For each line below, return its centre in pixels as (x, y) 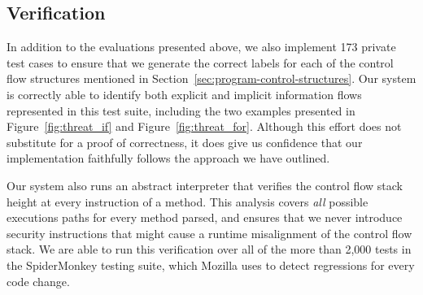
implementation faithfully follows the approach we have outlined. (168, 158)
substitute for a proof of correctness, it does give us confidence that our (185, 142)
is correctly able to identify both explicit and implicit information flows (184, 94)
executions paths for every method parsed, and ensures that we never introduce (205, 217)
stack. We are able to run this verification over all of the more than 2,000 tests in (209, 249)
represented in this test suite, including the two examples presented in (181, 110)
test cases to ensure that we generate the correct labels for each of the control (200, 62)
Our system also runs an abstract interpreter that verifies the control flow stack (205, 185)
